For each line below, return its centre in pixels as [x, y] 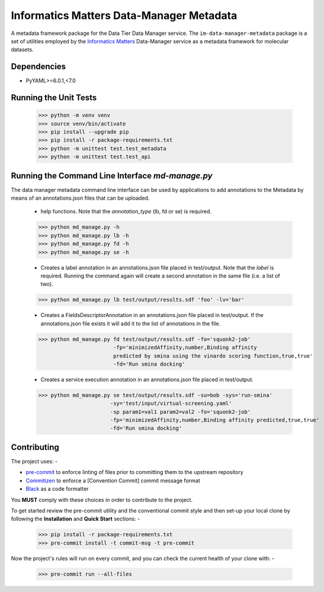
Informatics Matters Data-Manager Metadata [124, 15]
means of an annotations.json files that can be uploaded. [80, 198]
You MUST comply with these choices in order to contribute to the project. [102, 500]
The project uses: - [34, 461]
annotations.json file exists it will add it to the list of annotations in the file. [131, 324]
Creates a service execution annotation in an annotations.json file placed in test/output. [147, 379]
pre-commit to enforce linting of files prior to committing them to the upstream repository [135, 472]
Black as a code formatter [57, 489]
